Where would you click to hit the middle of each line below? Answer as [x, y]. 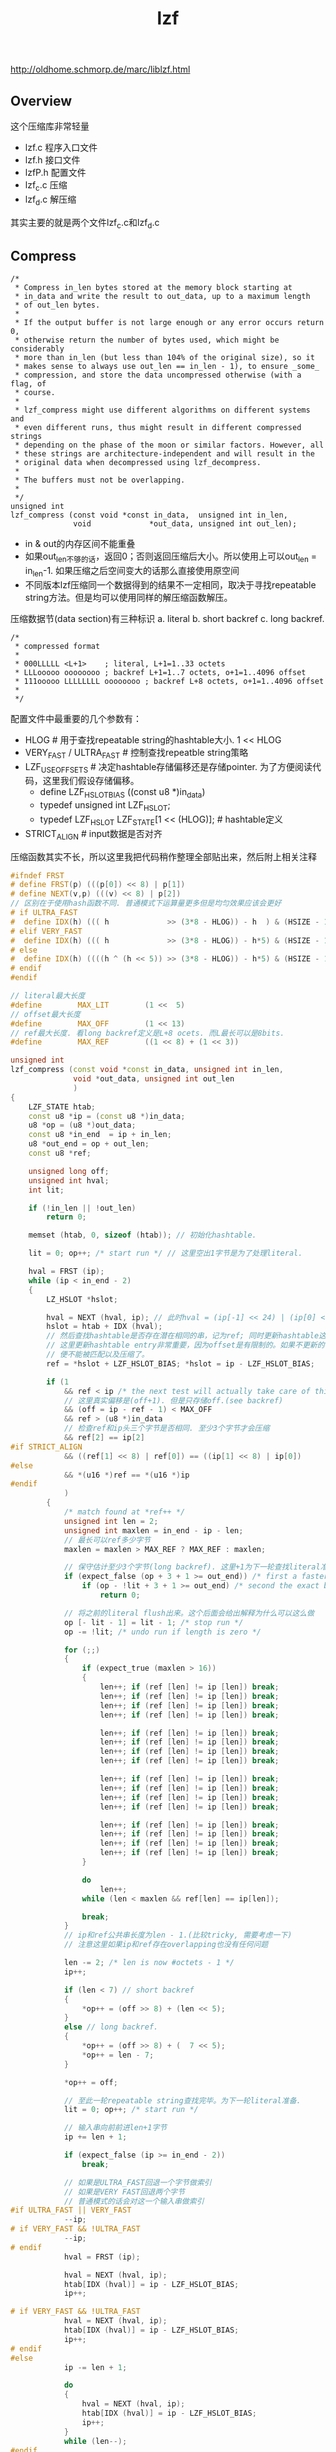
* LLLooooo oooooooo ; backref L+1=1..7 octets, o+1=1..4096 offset [160, 672]
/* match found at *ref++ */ [124, 1512]
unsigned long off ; [69, 1171]
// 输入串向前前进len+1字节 [115, 2128]
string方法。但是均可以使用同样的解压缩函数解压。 [128, 597]
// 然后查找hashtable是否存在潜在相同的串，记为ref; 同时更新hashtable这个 [190, 1336]
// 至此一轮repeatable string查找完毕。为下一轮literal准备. [182, 2100]
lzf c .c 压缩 [46, 186]
